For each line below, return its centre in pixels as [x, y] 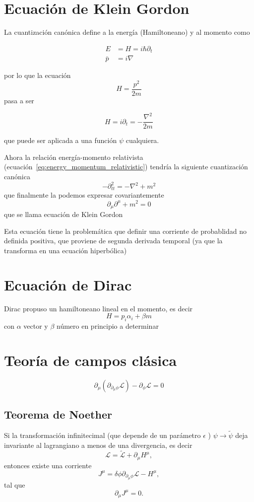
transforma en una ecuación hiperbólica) [65, 250]
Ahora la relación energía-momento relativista [74, 157]
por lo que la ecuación [37, 75]
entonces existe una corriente [48, 465]
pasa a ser [19, 100]
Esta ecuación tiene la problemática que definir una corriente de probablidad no [125, 231]
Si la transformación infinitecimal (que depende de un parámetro [102, 435]
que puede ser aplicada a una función [61, 140]
